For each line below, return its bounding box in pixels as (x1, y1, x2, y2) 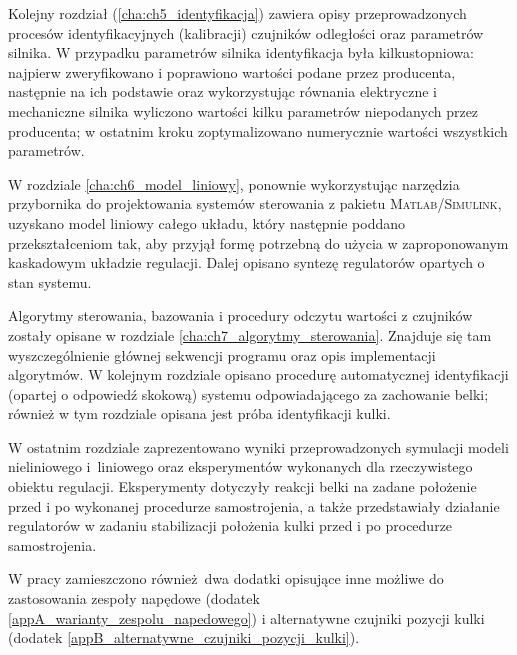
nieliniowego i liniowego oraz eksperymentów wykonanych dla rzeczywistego (8, 456, 473, 477)
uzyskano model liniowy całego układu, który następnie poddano (8, 212, 405, 233)
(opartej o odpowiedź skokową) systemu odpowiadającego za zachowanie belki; (8, 383, 489, 404)
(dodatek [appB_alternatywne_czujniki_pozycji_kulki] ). (8, 627, 360, 648)
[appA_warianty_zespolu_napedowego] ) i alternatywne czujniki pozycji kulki (8, 607, 485, 628)
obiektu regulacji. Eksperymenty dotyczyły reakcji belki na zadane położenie (8, 476, 477, 497)
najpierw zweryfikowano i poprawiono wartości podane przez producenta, (8, 61, 456, 82)
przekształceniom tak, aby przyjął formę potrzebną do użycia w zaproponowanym (8, 232, 509, 253)
